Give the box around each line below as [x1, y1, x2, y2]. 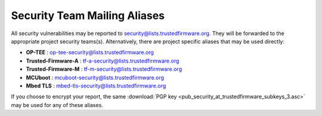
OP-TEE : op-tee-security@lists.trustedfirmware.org [26, 49, 154, 56]
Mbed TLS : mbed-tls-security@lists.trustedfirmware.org [26, 82, 166, 89]
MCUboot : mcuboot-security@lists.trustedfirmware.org [26, 74, 164, 81]
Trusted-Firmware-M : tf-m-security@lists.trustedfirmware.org [26, 65, 182, 73]
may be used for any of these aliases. [11, 101, 104, 108]
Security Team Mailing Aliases [11, 9, 165, 22]
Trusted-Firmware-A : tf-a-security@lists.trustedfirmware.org [26, 57, 179, 64]
